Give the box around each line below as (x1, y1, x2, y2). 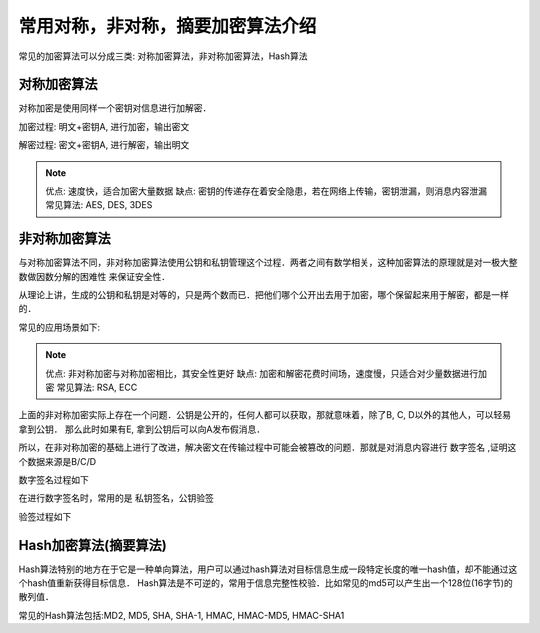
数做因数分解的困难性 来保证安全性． (18, 270, 170, 282)
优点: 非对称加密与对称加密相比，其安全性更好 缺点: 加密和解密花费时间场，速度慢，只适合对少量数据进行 (45, 367, 479, 379)
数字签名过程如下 (18, 474, 89, 485)
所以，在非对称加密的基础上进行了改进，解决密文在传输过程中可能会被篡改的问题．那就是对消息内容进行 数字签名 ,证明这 (18, 441, 517, 454)
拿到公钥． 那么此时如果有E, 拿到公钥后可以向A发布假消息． (18, 423, 265, 435)
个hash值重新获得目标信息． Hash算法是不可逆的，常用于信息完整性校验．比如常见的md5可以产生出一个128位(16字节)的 (18, 577, 514, 589)
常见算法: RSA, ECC (56, 381, 138, 394)
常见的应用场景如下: (18, 321, 101, 333)
